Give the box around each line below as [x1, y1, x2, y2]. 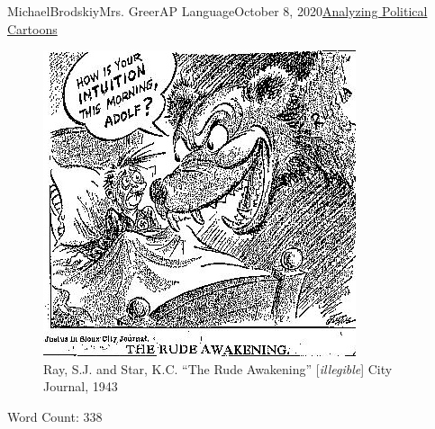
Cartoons [7, 19, 58, 38]
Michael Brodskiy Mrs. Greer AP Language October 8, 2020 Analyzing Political [7, 2, 428, 20]
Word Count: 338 [7, 407, 103, 425]
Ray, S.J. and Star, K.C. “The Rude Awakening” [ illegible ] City [43, 359, 393, 378]
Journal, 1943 [43, 377, 118, 396]
